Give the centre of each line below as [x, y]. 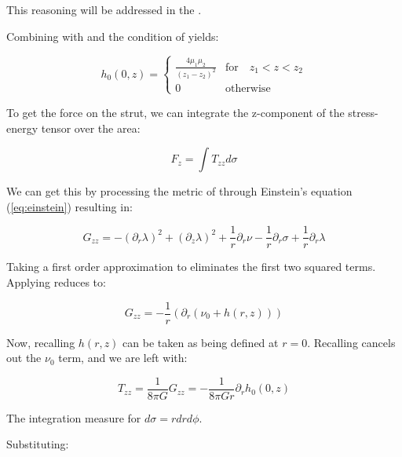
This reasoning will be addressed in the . [104, 9]
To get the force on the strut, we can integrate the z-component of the [175, 112]
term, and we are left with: [123, 358]
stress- [363, 112]
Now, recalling [41, 342]
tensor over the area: [91, 128]
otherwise [248, 88]
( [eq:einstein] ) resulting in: [69, 206]
